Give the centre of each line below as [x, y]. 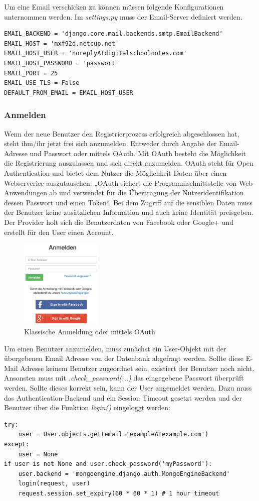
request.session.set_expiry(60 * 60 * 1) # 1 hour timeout [119, 493]
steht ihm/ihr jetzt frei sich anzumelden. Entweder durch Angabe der [110, 143]
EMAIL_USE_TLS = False [42, 83]
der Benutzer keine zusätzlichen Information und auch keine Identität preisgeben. [129, 212]
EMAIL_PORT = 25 [31, 73]
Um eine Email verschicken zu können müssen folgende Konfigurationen [114, 7]
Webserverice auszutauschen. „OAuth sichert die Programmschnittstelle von [120, 182]
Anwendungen [26, 193]
